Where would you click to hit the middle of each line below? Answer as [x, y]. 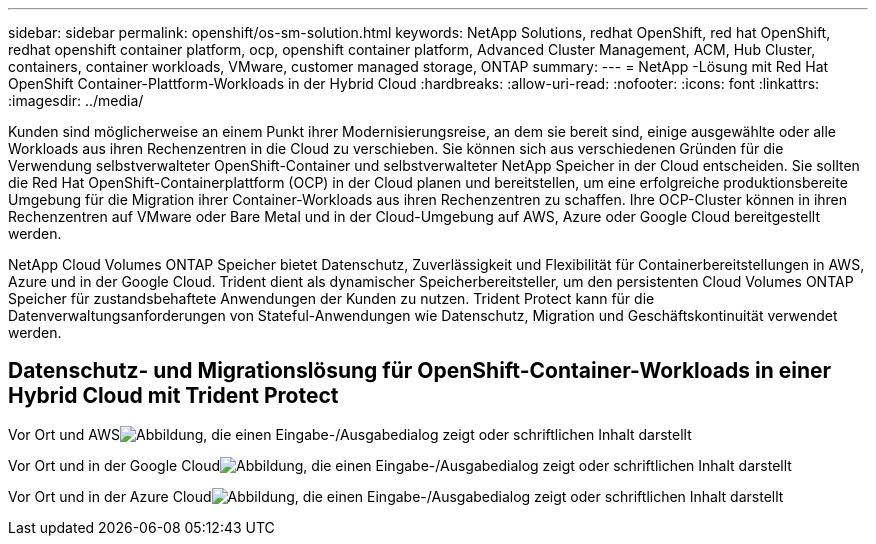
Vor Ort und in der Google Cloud [114, 465]
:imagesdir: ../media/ [76, 100]
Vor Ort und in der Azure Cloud [110, 496]
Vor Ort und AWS [64, 434]
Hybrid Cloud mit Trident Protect [173, 396]
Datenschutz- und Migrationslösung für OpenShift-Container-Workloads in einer [420, 371]
